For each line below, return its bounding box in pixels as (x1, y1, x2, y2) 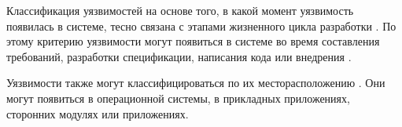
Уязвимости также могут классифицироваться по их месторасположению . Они (6, 74, 385, 91)
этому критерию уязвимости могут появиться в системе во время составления (6, 33, 380, 49)
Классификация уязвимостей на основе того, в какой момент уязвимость (6, 2, 354, 18)
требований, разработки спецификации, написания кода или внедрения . (6, 48, 352, 64)
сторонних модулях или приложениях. (6, 105, 189, 122)
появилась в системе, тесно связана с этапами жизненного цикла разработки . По (6, 17, 396, 34)
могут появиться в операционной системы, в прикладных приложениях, (6, 89, 350, 106)
